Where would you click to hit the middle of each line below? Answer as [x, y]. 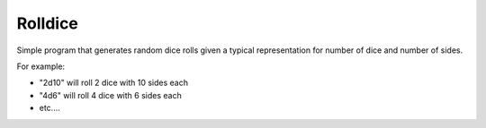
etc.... [49, 108]
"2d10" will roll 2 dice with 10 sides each [114, 83]
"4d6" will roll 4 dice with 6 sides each [110, 95]
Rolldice [47, 23]
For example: [41, 66]
